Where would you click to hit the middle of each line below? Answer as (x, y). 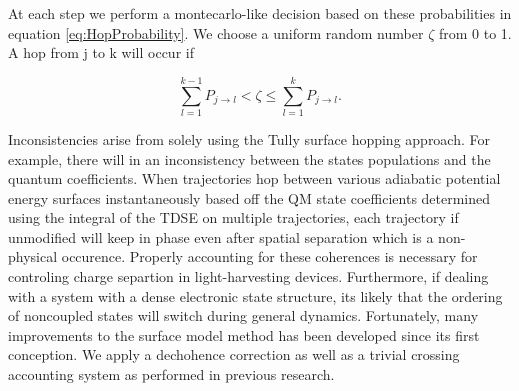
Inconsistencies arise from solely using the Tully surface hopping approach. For (249, 138)
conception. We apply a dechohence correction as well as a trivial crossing (234, 354)
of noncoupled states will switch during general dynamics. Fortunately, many (243, 315)
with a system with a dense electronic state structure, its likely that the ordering (255, 295)
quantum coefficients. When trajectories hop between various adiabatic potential (254, 178)
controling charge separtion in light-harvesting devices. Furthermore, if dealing (248, 276)
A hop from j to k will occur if (101, 52)
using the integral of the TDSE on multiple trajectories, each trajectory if (233, 217)
